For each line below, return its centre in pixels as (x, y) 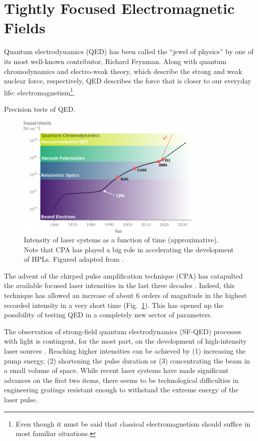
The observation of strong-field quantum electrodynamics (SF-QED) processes (123, 331)
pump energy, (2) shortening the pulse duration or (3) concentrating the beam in (127, 360)
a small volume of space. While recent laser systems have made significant (116, 370)
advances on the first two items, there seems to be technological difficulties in (121, 380)
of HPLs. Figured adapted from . (74, 259)
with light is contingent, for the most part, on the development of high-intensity (126, 341)
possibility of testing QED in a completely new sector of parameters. (108, 315)
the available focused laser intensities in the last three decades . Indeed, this (119, 285)
